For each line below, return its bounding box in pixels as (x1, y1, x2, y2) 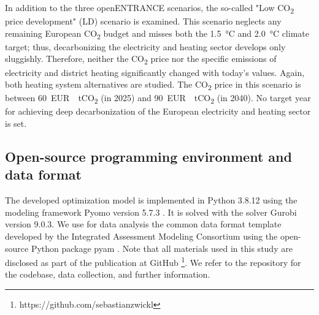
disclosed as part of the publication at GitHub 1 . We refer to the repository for (5, 254, 301, 268)
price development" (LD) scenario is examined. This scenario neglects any (5, 15, 282, 28)
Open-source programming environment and (5, 146, 292, 165)
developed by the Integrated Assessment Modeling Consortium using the (5, 229, 278, 242)
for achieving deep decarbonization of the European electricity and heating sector (5, 105, 311, 118)
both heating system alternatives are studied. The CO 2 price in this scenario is (5, 78, 301, 92)
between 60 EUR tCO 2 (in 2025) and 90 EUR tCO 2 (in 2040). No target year (5, 91, 311, 106)
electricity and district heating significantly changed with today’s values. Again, (5, 66, 305, 78)
